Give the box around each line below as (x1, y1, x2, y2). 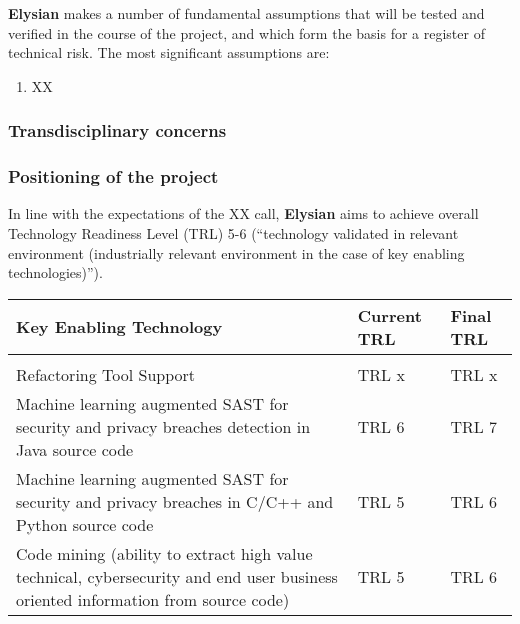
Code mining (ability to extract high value (16, 541, 313, 565)
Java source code (16, 437, 134, 461)
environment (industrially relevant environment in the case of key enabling (8, 242, 465, 263)
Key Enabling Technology (16, 315, 223, 339)
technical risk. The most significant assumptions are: (8, 42, 330, 63)
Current (357, 303, 422, 327)
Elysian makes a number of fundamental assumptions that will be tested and (8, 3, 485, 23)
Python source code (16, 512, 154, 536)
